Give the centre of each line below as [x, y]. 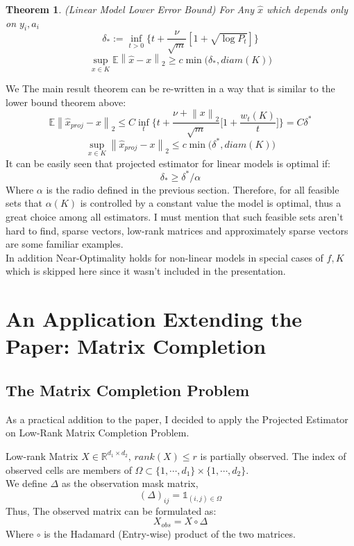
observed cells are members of [69, 469]
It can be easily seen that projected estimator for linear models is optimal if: [168, 163]
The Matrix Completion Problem [128, 390]
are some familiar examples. [65, 244]
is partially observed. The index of [273, 455]
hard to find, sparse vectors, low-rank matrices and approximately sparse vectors [177, 230]
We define [26, 483]
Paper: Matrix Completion [136, 346]
